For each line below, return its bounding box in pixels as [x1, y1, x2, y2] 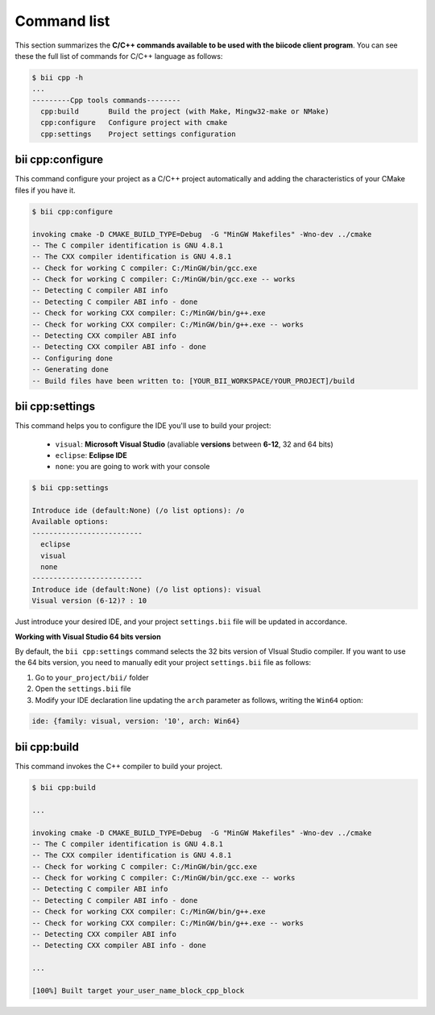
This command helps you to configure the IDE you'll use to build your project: [14, 421, 271, 431]
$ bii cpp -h [31, 73, 84, 82]
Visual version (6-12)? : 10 [31, 597, 147, 605]
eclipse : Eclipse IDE [55, 450, 128, 460]
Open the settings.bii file [35, 684, 131, 693]
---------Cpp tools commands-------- [31, 95, 181, 105]
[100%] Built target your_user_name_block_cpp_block [31, 986, 245, 995]
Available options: [31, 517, 109, 526]
